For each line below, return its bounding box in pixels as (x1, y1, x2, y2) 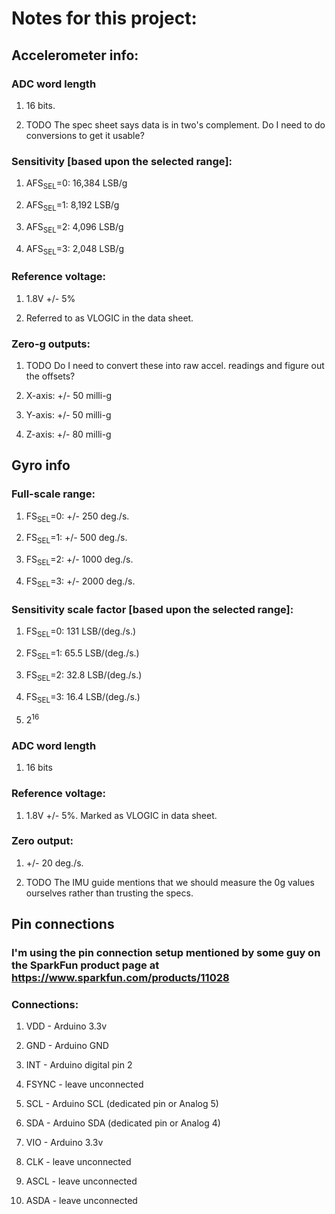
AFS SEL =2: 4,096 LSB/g (25, 220, 124, 235)
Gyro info (11, 457, 71, 474)
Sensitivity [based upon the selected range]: (11, 154, 233, 168)
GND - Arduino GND (25, 1040, 109, 1052)
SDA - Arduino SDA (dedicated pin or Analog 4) (25, 1117, 221, 1129)
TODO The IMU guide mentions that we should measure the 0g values (25, 876, 315, 888)
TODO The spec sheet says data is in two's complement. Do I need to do (25, 118, 326, 131)
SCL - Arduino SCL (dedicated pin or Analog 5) (25, 1098, 219, 1110)
